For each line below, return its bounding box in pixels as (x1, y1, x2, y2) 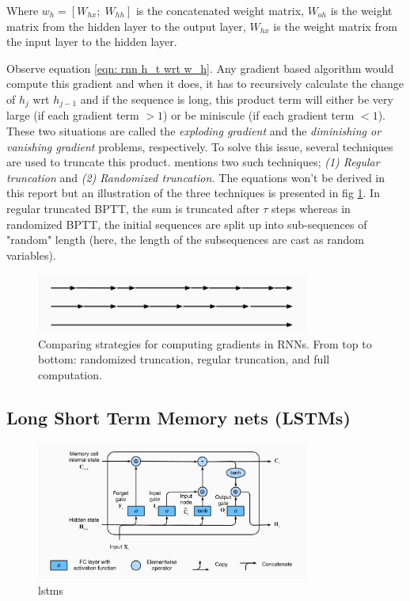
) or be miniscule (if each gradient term (163, 107, 355, 124)
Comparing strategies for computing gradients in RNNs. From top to (38, 335, 372, 352)
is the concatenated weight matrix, (135, 2, 304, 18)
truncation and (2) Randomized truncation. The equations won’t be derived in (6, 169, 385, 185)
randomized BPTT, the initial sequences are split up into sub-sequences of (6, 215, 367, 232)
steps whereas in (271, 200, 351, 216)
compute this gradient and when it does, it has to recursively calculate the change (6, 75, 404, 92)
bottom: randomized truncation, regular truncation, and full (38, 351, 330, 367)
